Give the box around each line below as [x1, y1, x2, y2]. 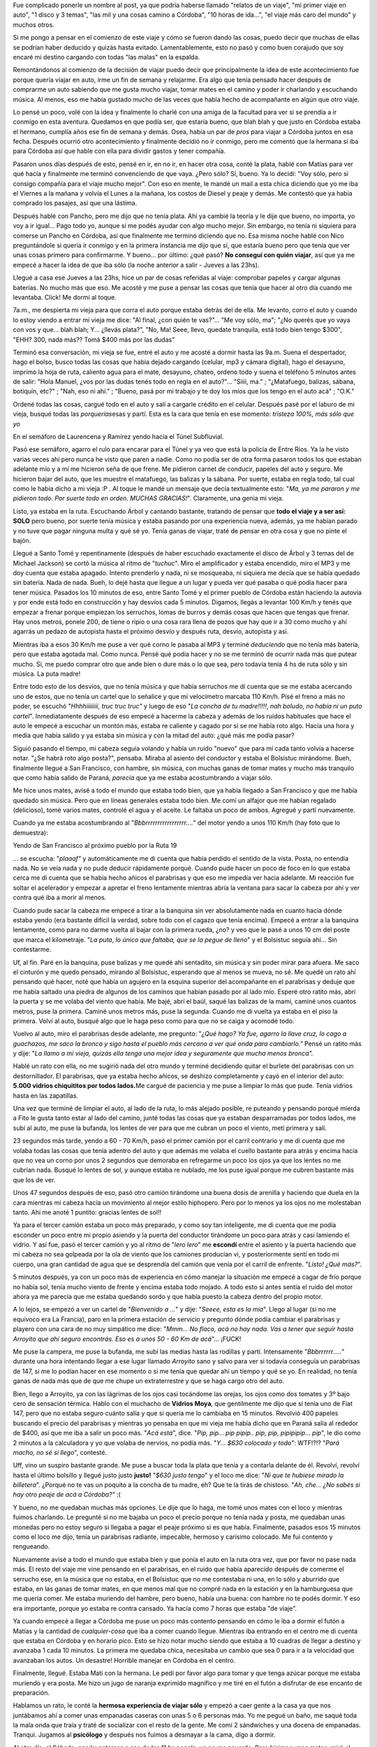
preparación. [13, 1688, 50, 1697]
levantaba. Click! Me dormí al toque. [13, 293, 117, 301]
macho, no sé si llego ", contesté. [13, 1448, 108, 1456]
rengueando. [13, 1542, 50, 1551]
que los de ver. [13, 1175, 56, 1184]
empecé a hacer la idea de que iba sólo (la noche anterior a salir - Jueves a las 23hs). [13, 261, 260, 269]
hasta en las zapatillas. [13, 1091, 79, 1100]
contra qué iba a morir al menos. [13, 893, 107, 901]
